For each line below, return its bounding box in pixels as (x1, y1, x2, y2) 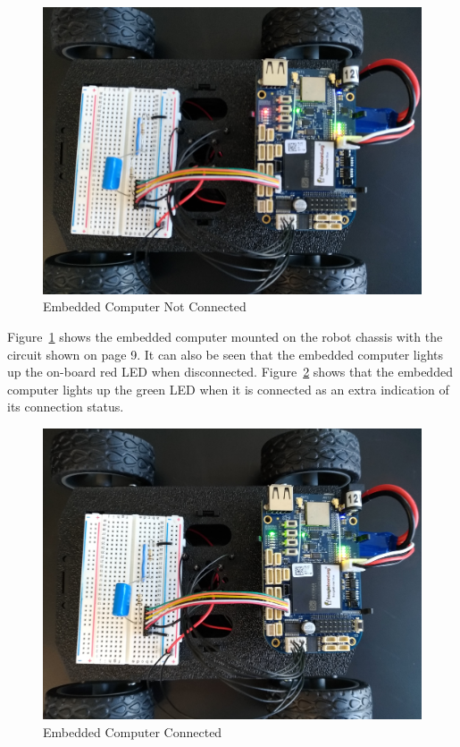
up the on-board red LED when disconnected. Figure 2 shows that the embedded (7, 362, 453, 381)
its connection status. (7, 397, 124, 416)
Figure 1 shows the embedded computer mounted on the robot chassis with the (7, 327, 443, 345)
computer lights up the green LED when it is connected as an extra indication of (7, 379, 449, 398)
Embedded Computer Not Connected (43, 297, 247, 316)
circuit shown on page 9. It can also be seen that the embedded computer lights (7, 344, 444, 363)
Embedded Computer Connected (43, 722, 222, 741)
